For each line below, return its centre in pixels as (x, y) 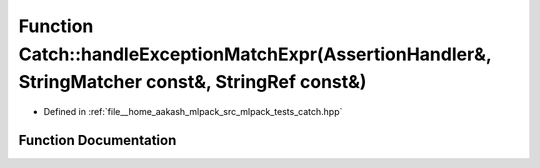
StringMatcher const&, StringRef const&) (192, 82)
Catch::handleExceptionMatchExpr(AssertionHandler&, (255, 54)
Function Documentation (97, 140)
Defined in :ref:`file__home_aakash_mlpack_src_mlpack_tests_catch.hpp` (193, 112)
